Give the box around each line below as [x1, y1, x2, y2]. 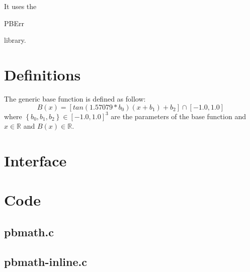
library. [4, 35, 26, 45]
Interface [4, 150, 67, 170]
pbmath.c [4, 224, 54, 239]
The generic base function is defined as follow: [4, 93, 146, 104]
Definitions [4, 64, 81, 84]
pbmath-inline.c [4, 253, 87, 269]
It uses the [4, 1, 37, 11]
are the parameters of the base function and [111, 111, 246, 121]
